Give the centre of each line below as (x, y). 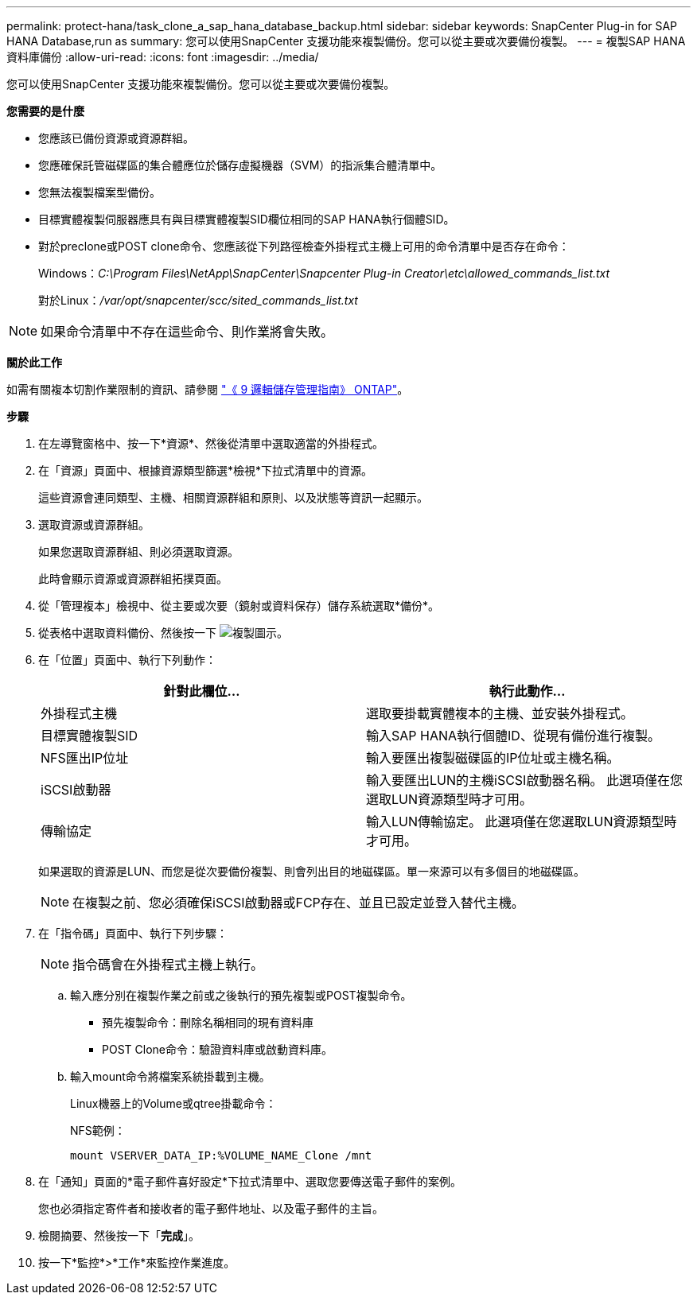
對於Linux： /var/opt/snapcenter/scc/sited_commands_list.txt (198, 300)
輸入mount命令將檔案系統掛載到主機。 (170, 1076)
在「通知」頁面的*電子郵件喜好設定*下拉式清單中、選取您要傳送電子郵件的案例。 (250, 1181)
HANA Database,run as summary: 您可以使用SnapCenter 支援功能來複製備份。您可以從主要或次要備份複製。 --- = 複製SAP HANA (346, 41)
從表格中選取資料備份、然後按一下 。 (163, 633)
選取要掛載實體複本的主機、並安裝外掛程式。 (500, 713)
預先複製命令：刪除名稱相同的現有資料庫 (208, 1022)
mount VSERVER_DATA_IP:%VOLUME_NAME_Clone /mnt (221, 1155)
